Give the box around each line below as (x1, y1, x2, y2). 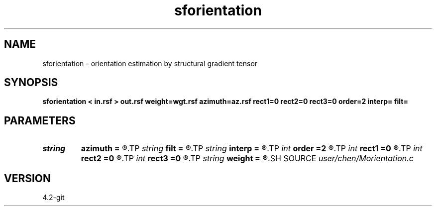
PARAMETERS (4, 114, 76, 127)
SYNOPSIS (4, 76, 58, 89)
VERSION (4, 172, 51, 185)
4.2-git (42, 193, 65, 202)
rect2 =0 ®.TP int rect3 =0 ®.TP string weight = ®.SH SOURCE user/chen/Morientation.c (81, 153, 414, 164)
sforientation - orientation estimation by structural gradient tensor (42, 59, 258, 68)
